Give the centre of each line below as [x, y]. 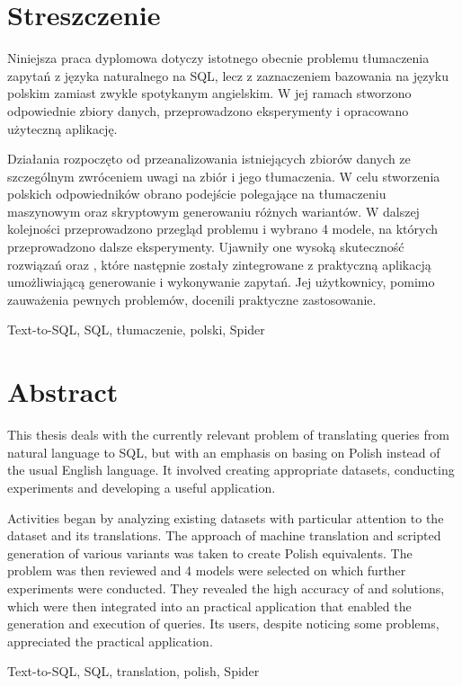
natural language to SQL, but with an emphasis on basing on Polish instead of [224, 452]
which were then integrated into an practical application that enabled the [209, 606]
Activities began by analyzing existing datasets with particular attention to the [226, 517]
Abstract [63, 392]
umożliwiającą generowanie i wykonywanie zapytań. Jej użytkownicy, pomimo [221, 282]
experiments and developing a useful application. [142, 487]
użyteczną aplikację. [62, 128]
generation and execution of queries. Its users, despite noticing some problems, [223, 624]
